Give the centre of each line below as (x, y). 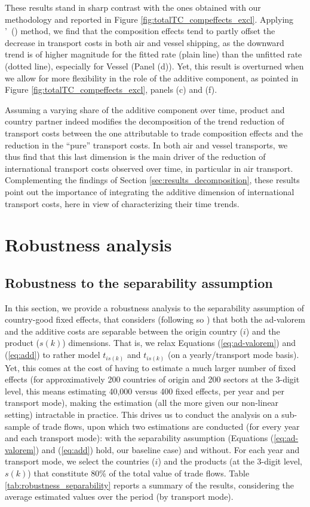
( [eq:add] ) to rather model (53, 355)
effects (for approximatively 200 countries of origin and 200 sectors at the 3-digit (152, 379)
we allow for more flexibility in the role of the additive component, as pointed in (152, 78)
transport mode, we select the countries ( (80, 461)
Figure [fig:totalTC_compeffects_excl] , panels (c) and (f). (111, 89)
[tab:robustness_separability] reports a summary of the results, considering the (150, 485)
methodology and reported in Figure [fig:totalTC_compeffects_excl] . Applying (149, 19)
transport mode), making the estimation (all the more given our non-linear (142, 403)
